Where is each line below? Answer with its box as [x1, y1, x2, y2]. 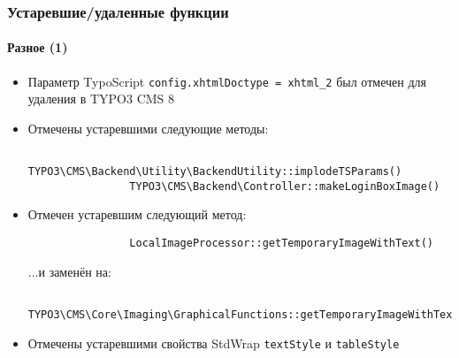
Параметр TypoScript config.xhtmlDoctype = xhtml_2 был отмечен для [27, 72, 426, 90]
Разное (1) [7, 38, 68, 57]
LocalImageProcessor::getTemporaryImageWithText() [129, 237, 433, 250]
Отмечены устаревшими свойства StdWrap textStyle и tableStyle [27, 333, 400, 352]
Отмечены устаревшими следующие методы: [27, 118, 269, 137]
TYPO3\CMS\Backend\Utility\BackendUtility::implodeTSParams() [27, 165, 402, 179]
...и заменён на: [27, 262, 111, 280]
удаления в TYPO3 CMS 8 [27, 89, 175, 108]
